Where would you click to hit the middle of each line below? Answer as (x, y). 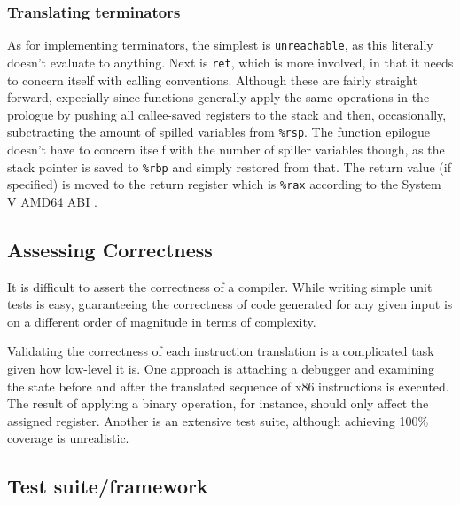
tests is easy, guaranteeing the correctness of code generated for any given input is (230, 304)
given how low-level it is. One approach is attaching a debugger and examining (221, 369)
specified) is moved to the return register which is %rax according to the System (224, 184)
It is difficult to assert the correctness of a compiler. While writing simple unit (220, 286)
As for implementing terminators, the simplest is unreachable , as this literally (220, 45)
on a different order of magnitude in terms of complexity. (162, 321)
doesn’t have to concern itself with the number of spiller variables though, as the (226, 149)
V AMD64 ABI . (52, 201)
